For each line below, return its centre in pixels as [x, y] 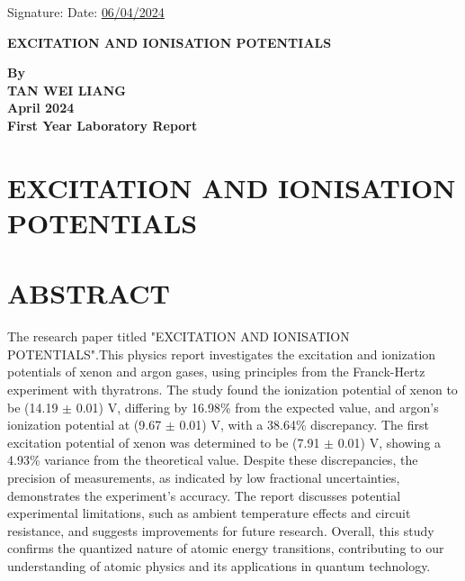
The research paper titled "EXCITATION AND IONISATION [179, 336]
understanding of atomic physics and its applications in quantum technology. [219, 565]
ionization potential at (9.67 [85, 425]
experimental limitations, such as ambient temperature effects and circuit [209, 513]
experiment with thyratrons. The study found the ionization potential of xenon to [232, 390]
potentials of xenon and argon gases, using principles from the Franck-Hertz [216, 372]
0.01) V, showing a [389, 442]
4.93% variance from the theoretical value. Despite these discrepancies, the [213, 460]
